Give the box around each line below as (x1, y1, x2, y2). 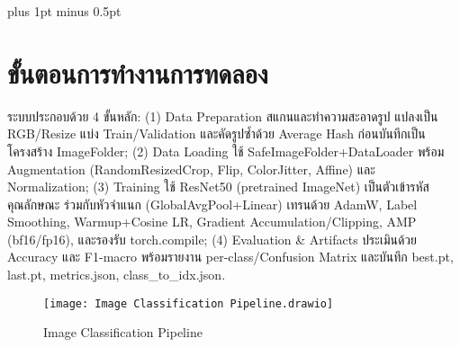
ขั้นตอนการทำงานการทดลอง (7, 54, 268, 91)
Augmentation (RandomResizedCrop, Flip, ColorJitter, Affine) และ (7, 159, 375, 178)
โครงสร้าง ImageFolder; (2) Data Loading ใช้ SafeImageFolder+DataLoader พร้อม (7, 141, 445, 160)
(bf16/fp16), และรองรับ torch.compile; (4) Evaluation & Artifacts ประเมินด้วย (7, 229, 417, 248)
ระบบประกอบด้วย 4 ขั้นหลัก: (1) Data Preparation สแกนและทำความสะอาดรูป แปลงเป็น (7, 106, 438, 125)
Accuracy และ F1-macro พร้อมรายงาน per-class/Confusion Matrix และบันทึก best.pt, (7, 247, 454, 266)
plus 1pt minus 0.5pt (7, 2, 122, 20)
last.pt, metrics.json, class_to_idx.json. (7, 265, 226, 284)
